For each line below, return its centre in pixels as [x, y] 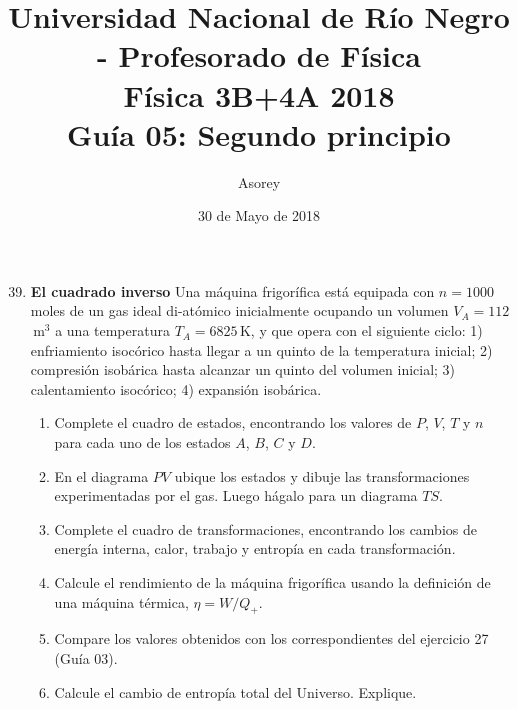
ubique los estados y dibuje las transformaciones [322, 475]
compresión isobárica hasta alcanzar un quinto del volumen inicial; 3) [243, 369]
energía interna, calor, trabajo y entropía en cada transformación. [255, 548]
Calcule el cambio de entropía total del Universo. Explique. [235, 691]
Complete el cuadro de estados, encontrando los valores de [233, 422]
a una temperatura [112, 330]
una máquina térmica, [121, 601]
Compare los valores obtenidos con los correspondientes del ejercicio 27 [271, 638]
